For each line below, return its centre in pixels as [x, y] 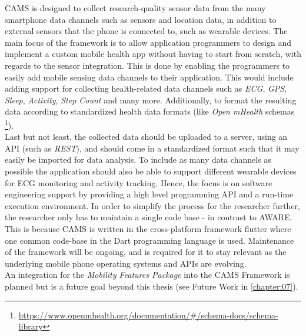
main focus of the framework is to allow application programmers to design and [148, 42]
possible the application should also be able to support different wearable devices [151, 171]
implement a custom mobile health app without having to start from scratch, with [153, 54]
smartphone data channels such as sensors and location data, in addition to [141, 19]
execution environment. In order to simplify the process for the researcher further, [152, 205]
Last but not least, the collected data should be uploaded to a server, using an [146, 137]
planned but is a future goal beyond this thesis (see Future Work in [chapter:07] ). [152, 286]
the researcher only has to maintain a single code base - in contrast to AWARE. [149, 217]
